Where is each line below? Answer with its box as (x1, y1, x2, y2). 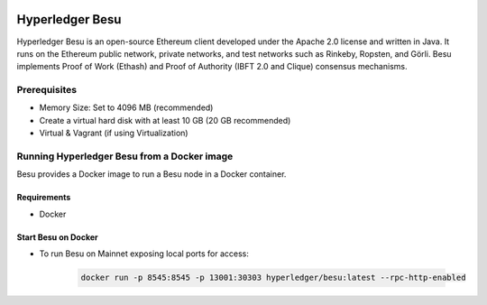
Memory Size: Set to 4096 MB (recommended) (39, 102, 214, 113)
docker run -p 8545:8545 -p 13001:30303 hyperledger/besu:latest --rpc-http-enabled (80, 273, 466, 283)
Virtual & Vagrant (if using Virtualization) (39, 127, 188, 139)
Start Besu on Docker (16, 231, 98, 243)
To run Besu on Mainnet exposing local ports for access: (39, 248, 250, 259)
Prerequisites (16, 84, 77, 97)
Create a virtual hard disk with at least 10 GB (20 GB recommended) (39, 115, 291, 125)
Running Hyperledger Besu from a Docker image (16, 150, 234, 162)
